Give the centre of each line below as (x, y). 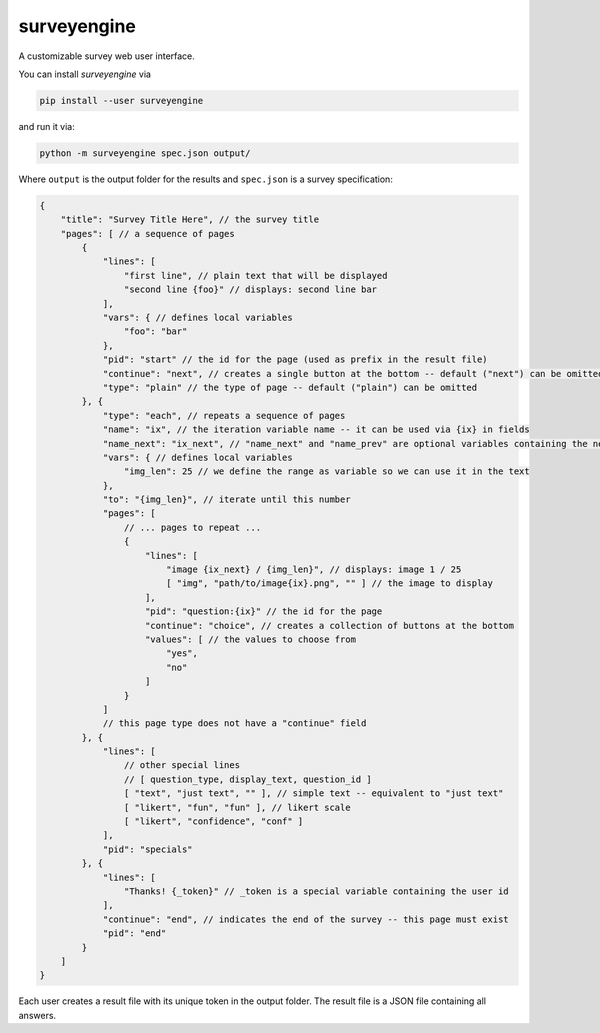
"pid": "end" (134, 933)
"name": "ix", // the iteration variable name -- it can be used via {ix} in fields (316, 429)
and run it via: (46, 126)
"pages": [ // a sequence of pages (147, 233)
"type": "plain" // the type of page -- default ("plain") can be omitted (290, 387)
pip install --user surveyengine (121, 100)
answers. (37, 1015)
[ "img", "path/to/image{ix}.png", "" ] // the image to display (329, 583)
